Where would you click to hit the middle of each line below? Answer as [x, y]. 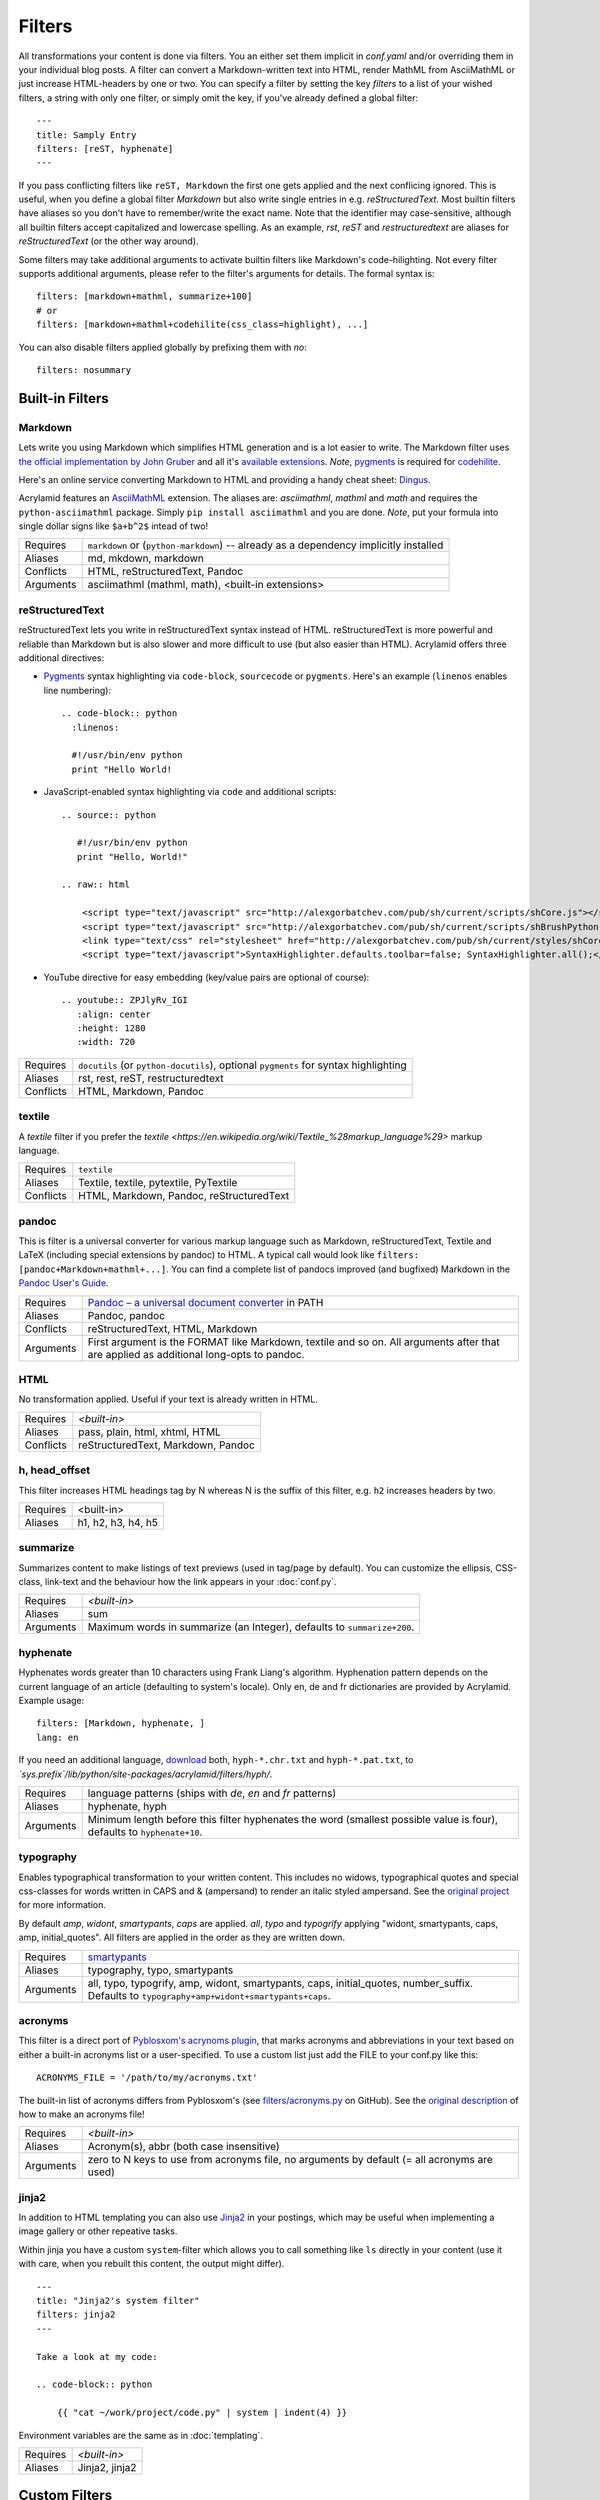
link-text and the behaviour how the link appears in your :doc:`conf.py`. [191, 1582]
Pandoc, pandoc [126, 1315]
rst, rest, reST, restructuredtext [151, 1078]
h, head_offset [54, 1470]
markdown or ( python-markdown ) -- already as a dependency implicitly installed [265, 545]
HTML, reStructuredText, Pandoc [165, 572]
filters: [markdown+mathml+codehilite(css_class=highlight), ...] [202, 324]
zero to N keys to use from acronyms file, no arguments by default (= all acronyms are [290, 2160]
